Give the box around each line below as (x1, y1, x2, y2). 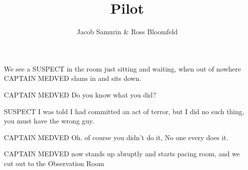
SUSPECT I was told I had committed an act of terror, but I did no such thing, (4, 106, 245, 116)
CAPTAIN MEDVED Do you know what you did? (4, 89, 156, 99)
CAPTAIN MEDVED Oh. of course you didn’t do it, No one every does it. (4, 132, 228, 142)
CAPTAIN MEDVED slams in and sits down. (4, 73, 141, 83)
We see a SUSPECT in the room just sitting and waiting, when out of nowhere (4, 63, 241, 73)
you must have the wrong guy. (4, 116, 94, 126)
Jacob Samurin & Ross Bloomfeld (76, 26, 178, 37)
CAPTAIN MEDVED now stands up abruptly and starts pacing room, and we (4, 148, 240, 159)
